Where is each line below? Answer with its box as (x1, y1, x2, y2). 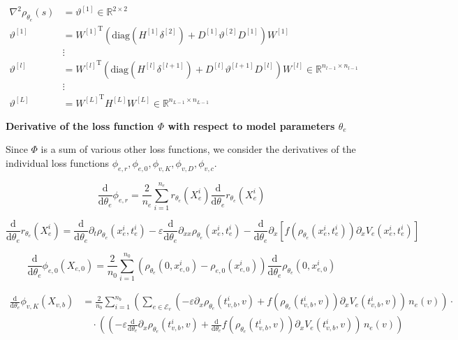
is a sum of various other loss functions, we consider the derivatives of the (40, 142, 356, 156)
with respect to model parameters (168, 118, 335, 133)
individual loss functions (6, 155, 110, 170)
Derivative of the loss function (6, 118, 154, 133)
